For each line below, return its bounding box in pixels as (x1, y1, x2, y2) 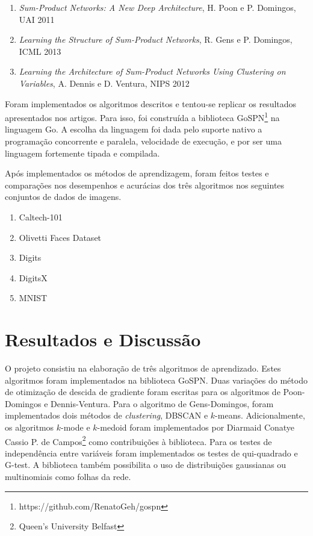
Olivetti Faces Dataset (19, 231, 102, 243)
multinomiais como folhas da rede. (5, 470, 131, 483)
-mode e (61, 421, 90, 434)
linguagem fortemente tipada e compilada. (5, 146, 160, 159)
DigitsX (19, 271, 48, 284)
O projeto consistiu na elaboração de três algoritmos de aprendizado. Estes (5, 362, 281, 375)
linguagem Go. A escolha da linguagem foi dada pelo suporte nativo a (5, 123, 262, 136)
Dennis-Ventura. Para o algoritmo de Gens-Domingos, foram (51, 397, 274, 410)
